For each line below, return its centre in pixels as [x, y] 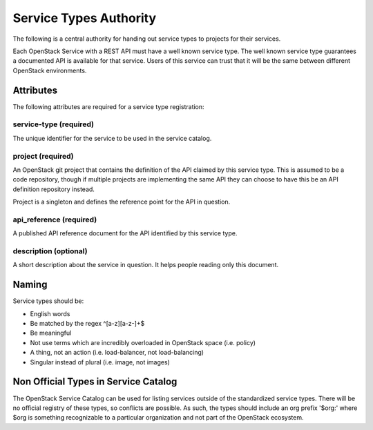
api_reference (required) [55, 219]
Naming [30, 285]
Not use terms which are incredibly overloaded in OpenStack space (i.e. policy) [143, 342]
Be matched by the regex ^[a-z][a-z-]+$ [87, 324]
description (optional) [50, 251]
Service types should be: [48, 301]
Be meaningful [51, 333]
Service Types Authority [85, 18]
